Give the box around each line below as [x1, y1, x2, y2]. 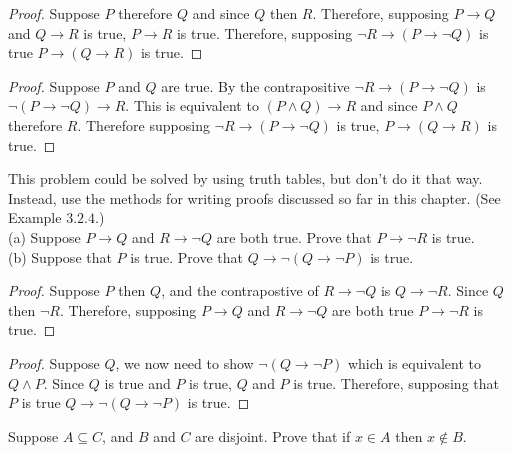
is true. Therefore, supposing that [293, 372, 499, 393]
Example [8, 207, 62, 228]
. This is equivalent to [125, 95, 259, 116]
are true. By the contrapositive [161, 75, 350, 96]
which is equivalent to [347, 352, 482, 373]
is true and [104, 372, 171, 393]
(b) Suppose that [8, 246, 112, 267]
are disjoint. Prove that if [195, 425, 351, 446]
